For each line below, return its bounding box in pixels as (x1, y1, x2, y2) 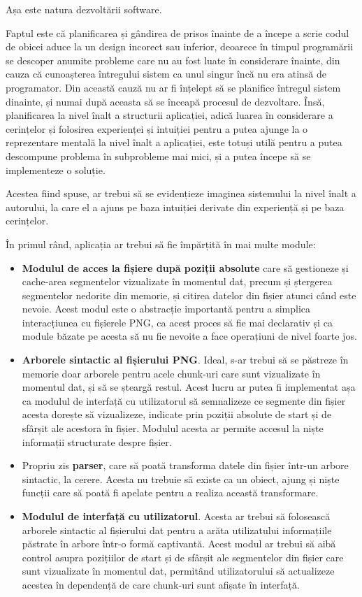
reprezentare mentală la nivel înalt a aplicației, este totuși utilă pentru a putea (6, 135, 342, 150)
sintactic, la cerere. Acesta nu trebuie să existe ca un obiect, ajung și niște (22, 471, 340, 486)
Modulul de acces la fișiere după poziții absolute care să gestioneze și (22, 260, 349, 275)
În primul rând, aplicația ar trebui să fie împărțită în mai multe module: (6, 236, 316, 251)
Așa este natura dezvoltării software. (6, 2, 162, 16)
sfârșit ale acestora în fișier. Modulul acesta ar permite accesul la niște (22, 421, 324, 436)
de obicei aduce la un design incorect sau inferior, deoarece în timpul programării (6, 39, 354, 54)
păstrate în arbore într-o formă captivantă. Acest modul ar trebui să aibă (22, 536, 336, 551)
